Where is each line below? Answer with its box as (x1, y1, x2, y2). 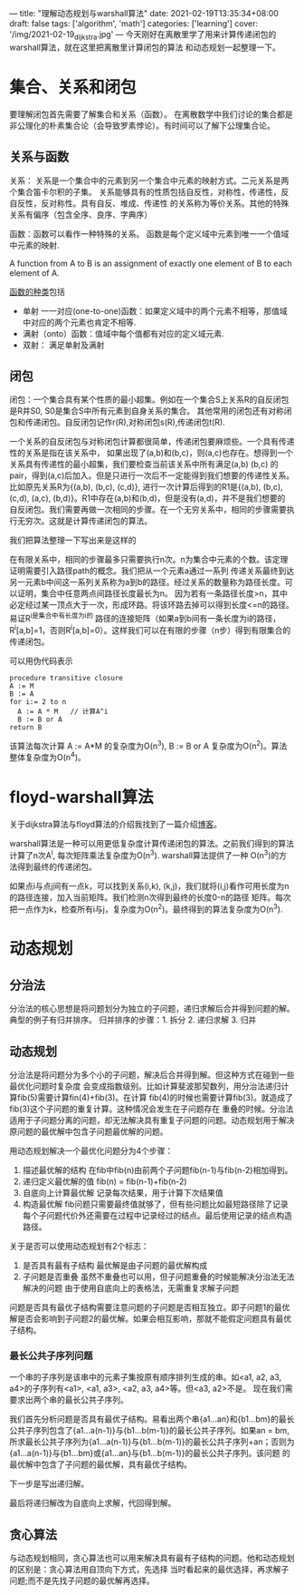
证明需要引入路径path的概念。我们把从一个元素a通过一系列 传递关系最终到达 (9, 565, 295, 576)
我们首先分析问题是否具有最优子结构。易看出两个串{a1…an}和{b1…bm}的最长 (9, 1414, 295, 1424)
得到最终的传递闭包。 (16, 861, 97, 872)
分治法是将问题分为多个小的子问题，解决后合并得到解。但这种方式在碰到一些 (9, 1070, 295, 1081)
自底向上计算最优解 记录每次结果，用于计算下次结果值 (22, 1188, 223, 1199)
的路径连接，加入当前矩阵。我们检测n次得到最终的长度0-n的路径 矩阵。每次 (9, 892, 291, 903)
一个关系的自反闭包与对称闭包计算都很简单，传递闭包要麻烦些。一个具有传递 (9, 436, 295, 447)
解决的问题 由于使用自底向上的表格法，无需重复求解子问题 (22, 1283, 240, 1294)
